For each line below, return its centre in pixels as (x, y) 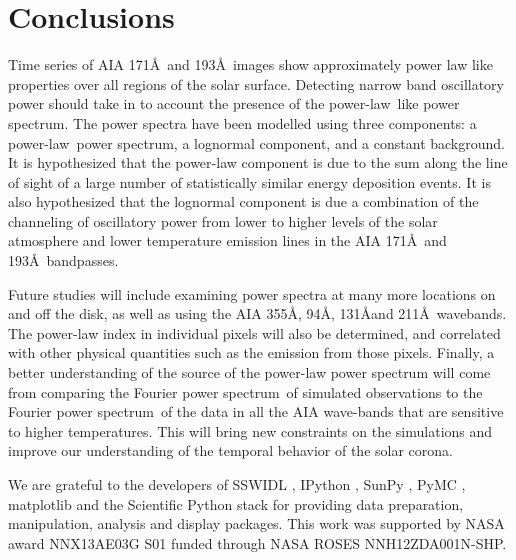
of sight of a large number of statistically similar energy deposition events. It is (249, 181)
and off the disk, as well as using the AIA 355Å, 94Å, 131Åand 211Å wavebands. (257, 313)
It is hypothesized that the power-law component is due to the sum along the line (258, 162)
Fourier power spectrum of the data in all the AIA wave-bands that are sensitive (256, 411)
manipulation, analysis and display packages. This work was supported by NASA (256, 523)
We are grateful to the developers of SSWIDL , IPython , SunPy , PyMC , (237, 484)
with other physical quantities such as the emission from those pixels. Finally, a (251, 352)
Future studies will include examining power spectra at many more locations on (252, 293)
